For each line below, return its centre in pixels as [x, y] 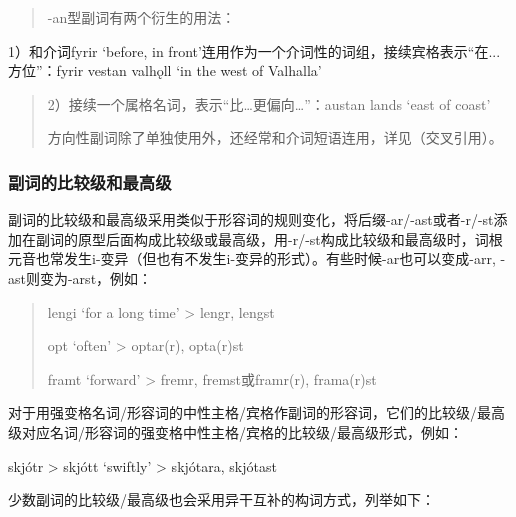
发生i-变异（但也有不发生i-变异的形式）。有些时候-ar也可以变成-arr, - [284, 258]
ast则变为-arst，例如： [80, 277]
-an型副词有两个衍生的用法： [141, 17]
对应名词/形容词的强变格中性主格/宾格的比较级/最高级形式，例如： [242, 431]
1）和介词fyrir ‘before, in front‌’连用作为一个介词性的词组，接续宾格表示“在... [254, 50]
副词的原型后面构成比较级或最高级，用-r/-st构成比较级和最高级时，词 [262, 238]
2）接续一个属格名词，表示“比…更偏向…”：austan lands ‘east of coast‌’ [269, 103]
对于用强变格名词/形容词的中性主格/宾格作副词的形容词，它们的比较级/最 [249, 412]
